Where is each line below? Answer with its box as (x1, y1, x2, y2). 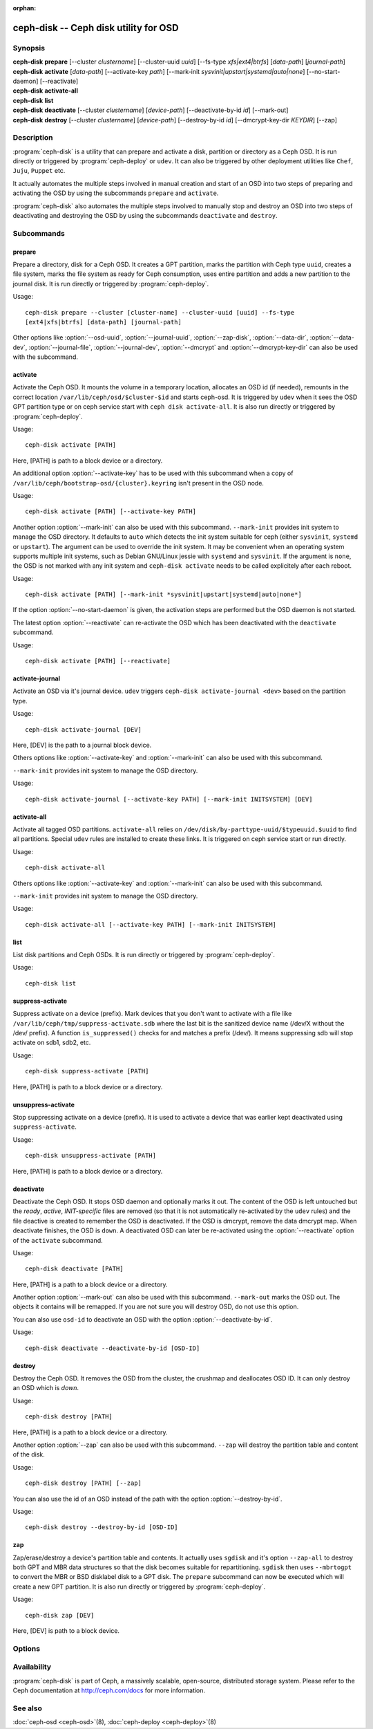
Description (12, 133, 53, 142)
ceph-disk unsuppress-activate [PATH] (25, 1152, 157, 1160)
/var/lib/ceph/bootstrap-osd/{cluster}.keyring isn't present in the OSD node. (12, 479, 264, 487)
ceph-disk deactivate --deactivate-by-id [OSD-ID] (25, 1344, 200, 1352)
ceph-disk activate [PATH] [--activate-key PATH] (25, 508, 197, 515)
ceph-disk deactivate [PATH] (25, 1265, 124, 1273)
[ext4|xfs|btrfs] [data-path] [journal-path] (25, 318, 182, 326)
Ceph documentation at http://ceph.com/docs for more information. (12, 1686, 206, 1694)
